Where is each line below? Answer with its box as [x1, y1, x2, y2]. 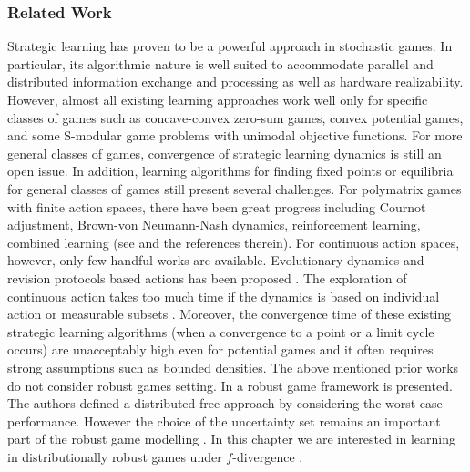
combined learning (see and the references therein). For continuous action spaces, [7, 232, 460, 251]
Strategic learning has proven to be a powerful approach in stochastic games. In [7, 36, 453, 56]
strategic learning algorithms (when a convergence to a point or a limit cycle [7, 322, 434, 341]
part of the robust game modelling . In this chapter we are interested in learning [7, 429, 456, 448]
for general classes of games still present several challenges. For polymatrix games [7, 179, 462, 198]
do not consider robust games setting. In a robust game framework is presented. [7, 375, 453, 395]
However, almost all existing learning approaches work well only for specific [7, 90, 428, 108]
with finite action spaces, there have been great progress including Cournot [7, 197, 426, 216]
